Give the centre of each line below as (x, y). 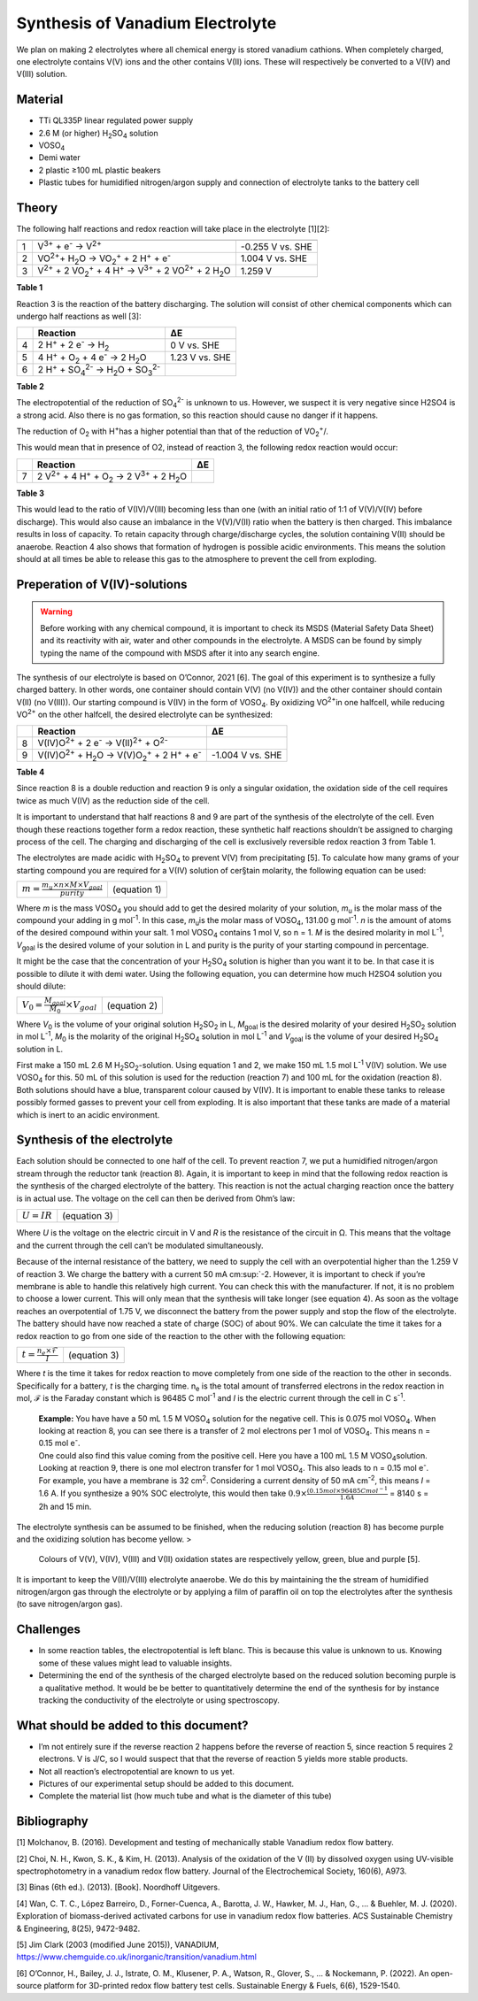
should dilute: (41, 986)
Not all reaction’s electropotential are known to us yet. (136, 1771)
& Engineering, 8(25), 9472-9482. (78, 1928)
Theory (37, 208)
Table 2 (30, 386)
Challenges (49, 1630)
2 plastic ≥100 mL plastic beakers (100, 170)
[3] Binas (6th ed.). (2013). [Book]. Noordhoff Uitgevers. (118, 1887)
